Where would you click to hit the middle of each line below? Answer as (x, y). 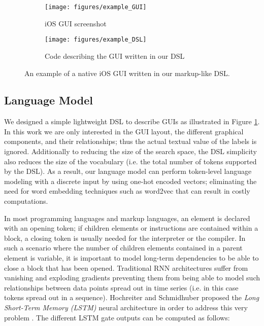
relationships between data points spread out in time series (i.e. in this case (121, 287)
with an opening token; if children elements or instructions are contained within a (131, 228)
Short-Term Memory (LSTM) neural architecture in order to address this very (126, 307)
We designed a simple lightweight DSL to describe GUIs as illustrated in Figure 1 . (132, 121)
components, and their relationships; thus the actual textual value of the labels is (130, 141)
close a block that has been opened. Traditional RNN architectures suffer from (126, 267)
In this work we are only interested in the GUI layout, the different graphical (124, 131)
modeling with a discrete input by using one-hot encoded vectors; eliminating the (130, 181)
